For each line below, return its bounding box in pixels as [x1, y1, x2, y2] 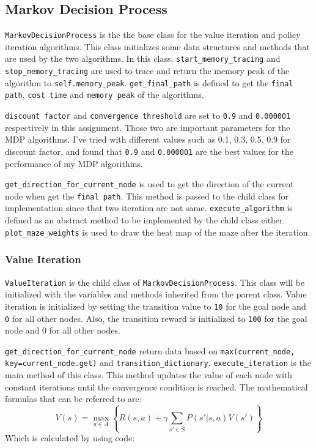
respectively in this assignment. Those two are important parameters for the [5, 121, 290, 133]
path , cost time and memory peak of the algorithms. [5, 88, 204, 101]
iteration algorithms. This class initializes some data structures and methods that [5, 40, 310, 53]
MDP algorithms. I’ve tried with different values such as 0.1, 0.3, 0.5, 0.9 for [5, 133, 291, 146]
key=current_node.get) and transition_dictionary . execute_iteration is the [5, 356, 312, 369]
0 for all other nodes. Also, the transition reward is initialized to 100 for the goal [5, 312, 307, 324]
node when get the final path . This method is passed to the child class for [5, 189, 289, 202]
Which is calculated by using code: [5, 431, 135, 444]
